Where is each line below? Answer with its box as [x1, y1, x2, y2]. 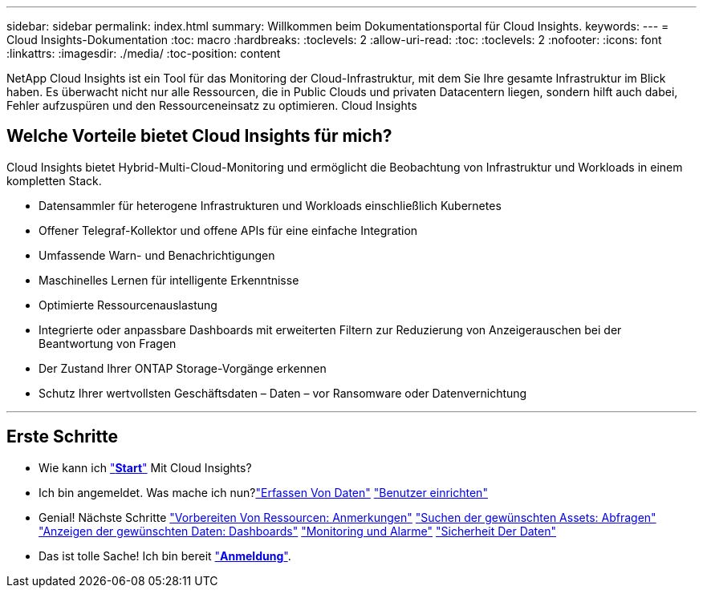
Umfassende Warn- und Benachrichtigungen [39, 248, 275, 262]
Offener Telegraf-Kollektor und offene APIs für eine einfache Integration [39, 223, 418, 237]
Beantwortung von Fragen [39, 336, 177, 350]
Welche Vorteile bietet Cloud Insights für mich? [6, 126, 392, 147]
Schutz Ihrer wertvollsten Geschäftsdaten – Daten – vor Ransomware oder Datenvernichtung [39, 386, 527, 400]
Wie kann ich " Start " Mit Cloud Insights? [39, 460, 252, 475]
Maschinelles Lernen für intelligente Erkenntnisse [39, 273, 299, 287]
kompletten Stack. [6, 173, 102, 188]
